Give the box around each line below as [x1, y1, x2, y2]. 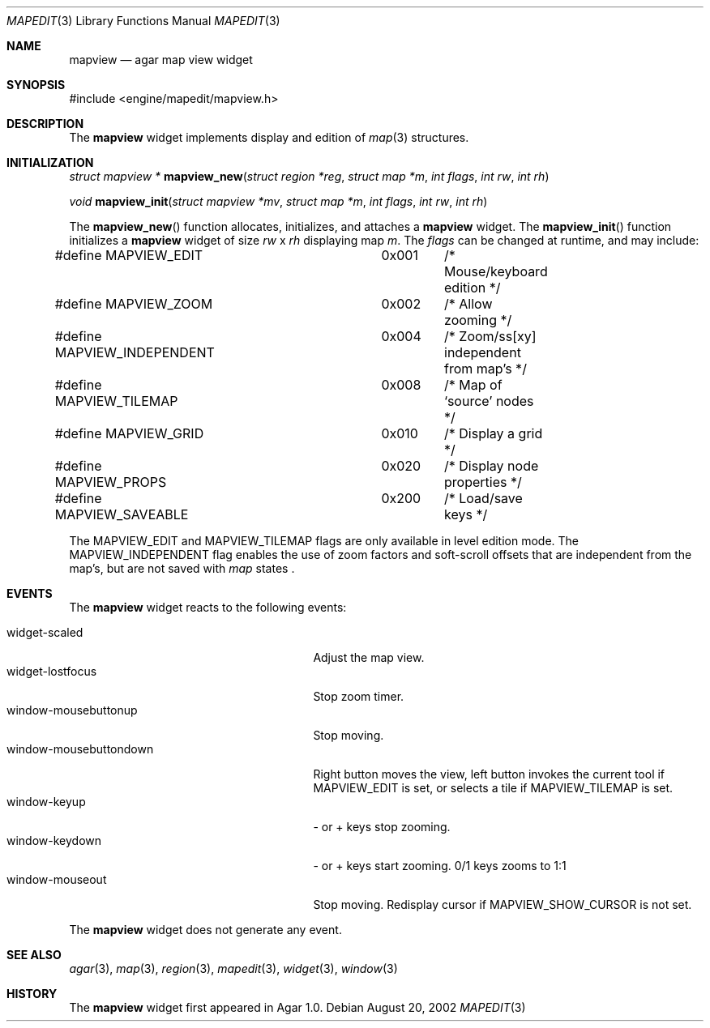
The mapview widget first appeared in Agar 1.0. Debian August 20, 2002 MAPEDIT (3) [69, 1000, 526, 1014]
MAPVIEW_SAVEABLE [54, 506, 189, 523]
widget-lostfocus [6, 664, 97, 678]
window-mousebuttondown [6, 742, 154, 756]
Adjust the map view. [313, 650, 425, 664]
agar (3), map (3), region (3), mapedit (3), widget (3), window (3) [69, 962, 398, 975]
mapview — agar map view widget [69, 53, 253, 66]
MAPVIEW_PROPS [54, 474, 167, 490]
